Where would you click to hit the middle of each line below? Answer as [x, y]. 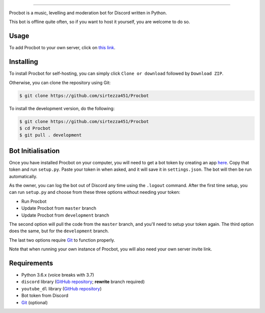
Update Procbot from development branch [65, 215]
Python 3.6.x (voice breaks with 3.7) [58, 275]
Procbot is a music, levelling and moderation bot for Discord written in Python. [88, 13]
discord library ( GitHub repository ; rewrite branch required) [83, 282]
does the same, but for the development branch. [59, 231]
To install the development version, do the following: [62, 108]
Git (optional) [35, 302]
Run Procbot [34, 201]
